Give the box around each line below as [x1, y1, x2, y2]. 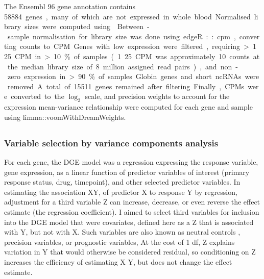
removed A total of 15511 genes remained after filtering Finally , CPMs [7, 81, 245, 91]
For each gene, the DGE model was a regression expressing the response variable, [4, 157, 258, 167]
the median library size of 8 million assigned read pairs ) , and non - [7, 61, 238, 71]
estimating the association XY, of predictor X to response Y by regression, [4, 186, 237, 197]
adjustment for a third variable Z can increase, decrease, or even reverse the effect [4, 196, 260, 207]
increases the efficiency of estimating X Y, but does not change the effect [4, 256, 232, 267]
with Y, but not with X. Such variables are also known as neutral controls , [4, 226, 241, 237]
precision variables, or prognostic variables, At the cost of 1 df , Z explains [4, 236, 235, 247]
